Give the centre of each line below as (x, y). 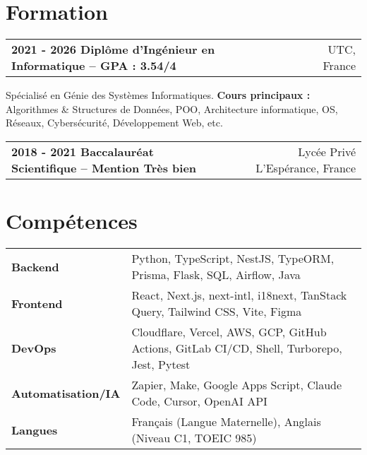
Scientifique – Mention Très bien (104, 167)
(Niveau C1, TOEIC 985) (194, 438)
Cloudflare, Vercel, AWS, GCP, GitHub (229, 332)
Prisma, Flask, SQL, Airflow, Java (216, 275)
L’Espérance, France (306, 167)
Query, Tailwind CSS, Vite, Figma (217, 312)
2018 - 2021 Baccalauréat (83, 151)
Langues (35, 430)
